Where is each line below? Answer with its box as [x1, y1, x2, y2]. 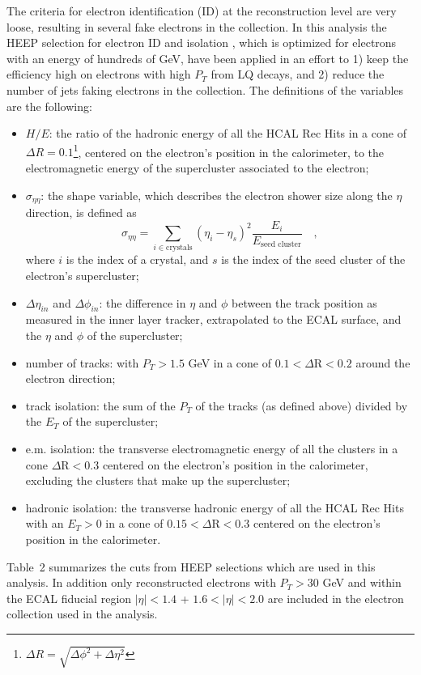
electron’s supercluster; [25, 267, 139, 284]
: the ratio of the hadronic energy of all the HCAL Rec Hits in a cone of [49, 125, 406, 142]
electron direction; [25, 370, 116, 387]
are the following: [6, 97, 92, 114]
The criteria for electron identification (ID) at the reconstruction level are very [6, 2, 397, 19]
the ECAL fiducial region [6, 589, 132, 606]
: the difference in [99, 294, 186, 311]
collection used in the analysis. [6, 605, 158, 622]
